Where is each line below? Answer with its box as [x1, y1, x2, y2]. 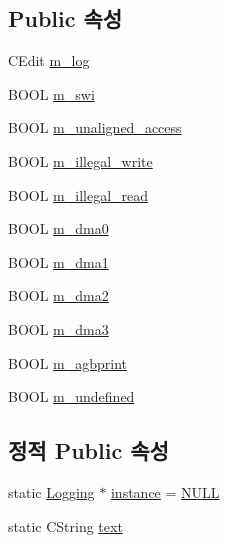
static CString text [8, 515, 123, 536]
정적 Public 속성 [8, 435, 169, 466]
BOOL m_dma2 [8, 285, 109, 306]
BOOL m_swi [8, 83, 95, 104]
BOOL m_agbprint [8, 352, 128, 373]
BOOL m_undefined [8, 386, 135, 407]
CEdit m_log [8, 50, 90, 71]
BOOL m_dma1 [8, 251, 109, 272]
